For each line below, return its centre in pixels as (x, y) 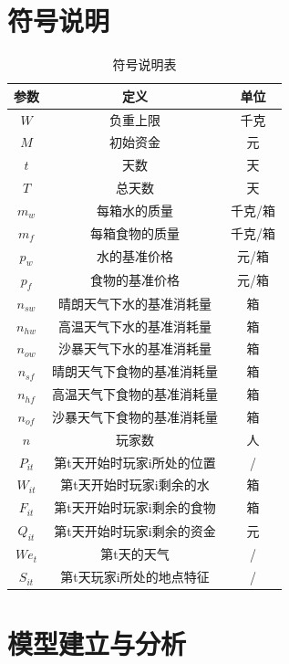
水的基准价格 (135, 256)
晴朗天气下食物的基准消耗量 (135, 371)
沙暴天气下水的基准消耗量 (135, 348)
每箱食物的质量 (135, 232)
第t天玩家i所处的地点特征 (135, 577)
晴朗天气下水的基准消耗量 (135, 303)
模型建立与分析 (97, 643)
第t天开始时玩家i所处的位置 (135, 462)
